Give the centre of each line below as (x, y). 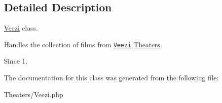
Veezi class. (21, 28)
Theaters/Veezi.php (34, 94)
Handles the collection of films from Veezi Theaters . (83, 44)
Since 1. (16, 61)
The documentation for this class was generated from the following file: (111, 78)
